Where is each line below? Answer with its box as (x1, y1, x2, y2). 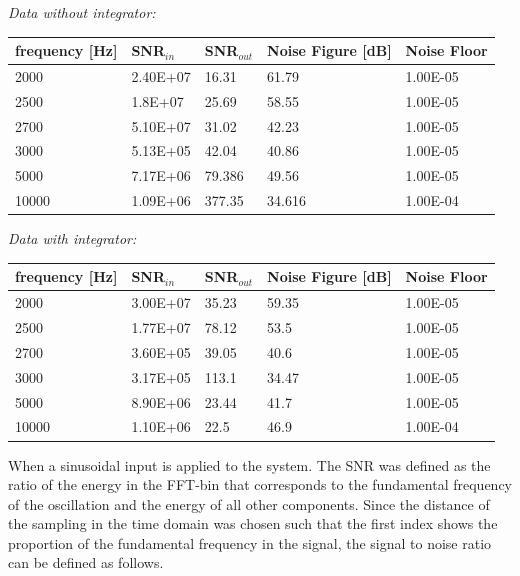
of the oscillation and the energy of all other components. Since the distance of (8, 493, 490, 514)
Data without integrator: (8, 2, 156, 22)
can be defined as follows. (8, 552, 164, 573)
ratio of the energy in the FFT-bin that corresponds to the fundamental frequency (8, 474, 512, 495)
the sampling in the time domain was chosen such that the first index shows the (8, 513, 498, 534)
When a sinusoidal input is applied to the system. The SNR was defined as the (8, 454, 491, 475)
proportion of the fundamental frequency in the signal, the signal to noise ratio (8, 532, 492, 553)
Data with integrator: (8, 228, 137, 249)
